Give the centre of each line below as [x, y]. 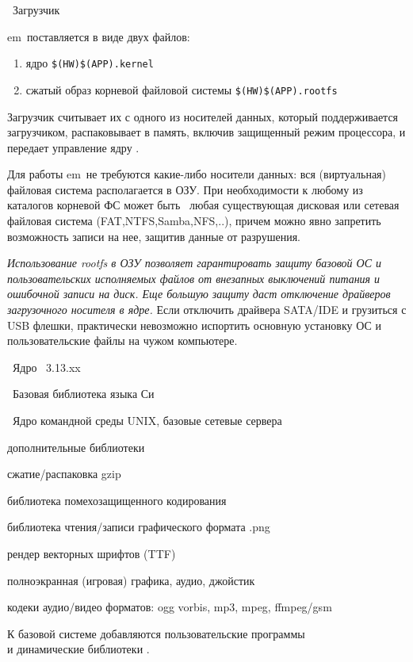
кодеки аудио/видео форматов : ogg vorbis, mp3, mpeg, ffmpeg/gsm [170, 607]
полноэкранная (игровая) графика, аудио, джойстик [131, 580]
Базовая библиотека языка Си [83, 394]
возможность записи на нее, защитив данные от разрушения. [154, 236]
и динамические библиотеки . [78, 649]
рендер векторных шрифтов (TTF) [92, 553]
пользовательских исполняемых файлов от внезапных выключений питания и [194, 278]
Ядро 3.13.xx [46, 367]
